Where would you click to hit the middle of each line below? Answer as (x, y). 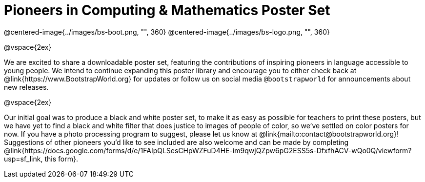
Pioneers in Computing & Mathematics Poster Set (167, 10)
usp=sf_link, (23, 159)
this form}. (61, 159)
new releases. (26, 87)
